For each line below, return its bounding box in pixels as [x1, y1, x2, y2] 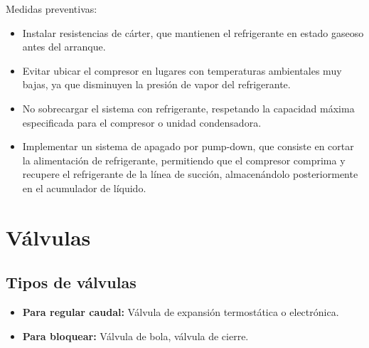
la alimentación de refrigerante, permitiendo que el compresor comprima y [22, 152, 346, 167]
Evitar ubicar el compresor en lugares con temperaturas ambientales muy [22, 63, 342, 78]
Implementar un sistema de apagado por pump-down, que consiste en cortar [22, 139, 354, 154]
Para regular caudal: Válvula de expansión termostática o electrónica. [22, 305, 339, 320]
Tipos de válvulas [6, 271, 137, 293]
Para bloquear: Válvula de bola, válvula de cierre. [22, 328, 249, 343]
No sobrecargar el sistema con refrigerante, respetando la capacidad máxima [22, 100, 355, 115]
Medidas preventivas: [6, 1, 97, 16]
